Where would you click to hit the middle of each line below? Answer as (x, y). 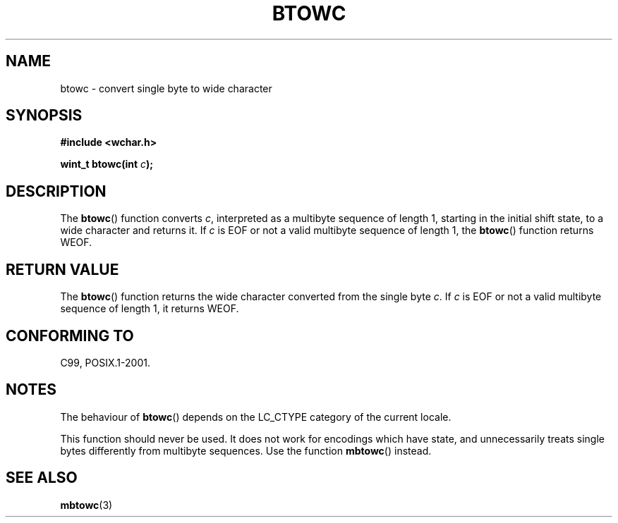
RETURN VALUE (62, 269)
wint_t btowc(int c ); (107, 164)
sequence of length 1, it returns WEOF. (150, 309)
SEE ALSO (42, 478)
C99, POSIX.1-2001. (105, 362)
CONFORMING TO (70, 336)
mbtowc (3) (86, 505)
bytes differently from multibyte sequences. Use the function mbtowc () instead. (246, 450)
